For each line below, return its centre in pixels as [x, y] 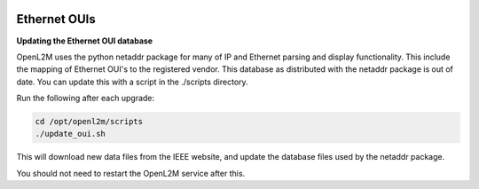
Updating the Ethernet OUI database [85, 41]
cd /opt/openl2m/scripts [89, 122]
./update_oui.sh [71, 134]
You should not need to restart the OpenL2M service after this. [131, 173]
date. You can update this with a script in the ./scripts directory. [132, 82]
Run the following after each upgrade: [86, 98]
